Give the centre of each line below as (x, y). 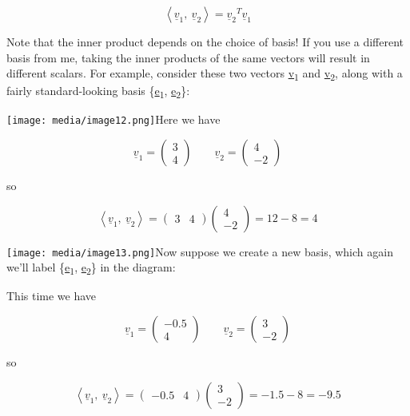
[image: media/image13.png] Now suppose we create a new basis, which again (200, 251)
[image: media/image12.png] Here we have (113, 119)
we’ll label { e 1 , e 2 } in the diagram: (91, 268)
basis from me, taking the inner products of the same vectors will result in (188, 57)
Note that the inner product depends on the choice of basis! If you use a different (205, 42)
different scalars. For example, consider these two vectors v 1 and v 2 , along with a (205, 74)
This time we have (52, 296)
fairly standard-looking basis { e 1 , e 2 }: (98, 92)
